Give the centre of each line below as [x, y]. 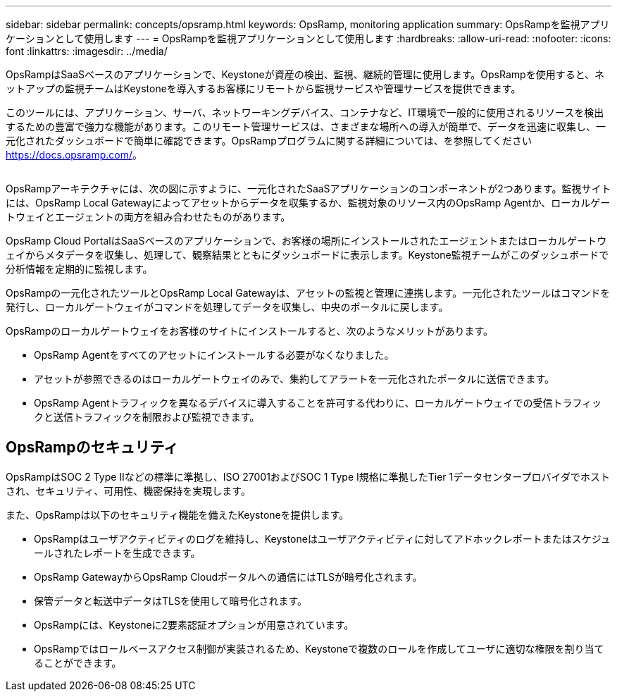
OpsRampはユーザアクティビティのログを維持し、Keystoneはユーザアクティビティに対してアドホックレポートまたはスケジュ [322, 538]
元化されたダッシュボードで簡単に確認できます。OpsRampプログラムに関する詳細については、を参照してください [269, 141]
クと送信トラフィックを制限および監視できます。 [147, 417]
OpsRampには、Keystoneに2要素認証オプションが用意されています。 [194, 624]
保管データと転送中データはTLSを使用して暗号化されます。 [171, 600]
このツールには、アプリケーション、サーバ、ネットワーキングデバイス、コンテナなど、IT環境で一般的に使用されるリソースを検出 [305, 112]
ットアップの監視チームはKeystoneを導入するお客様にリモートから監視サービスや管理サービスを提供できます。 [263, 88]
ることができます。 [78, 662]
